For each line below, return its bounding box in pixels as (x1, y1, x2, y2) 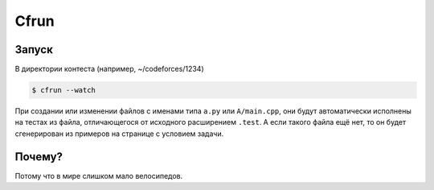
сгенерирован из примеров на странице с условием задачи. (14, 129, 224, 138)
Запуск (14, 43, 54, 56)
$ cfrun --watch (31, 85, 96, 95)
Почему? (14, 150, 63, 163)
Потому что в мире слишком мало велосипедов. (14, 171, 183, 180)
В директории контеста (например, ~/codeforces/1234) (14, 64, 204, 74)
